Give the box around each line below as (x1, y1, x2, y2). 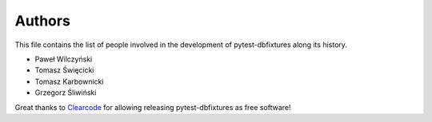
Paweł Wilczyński (34, 54, 93, 64)
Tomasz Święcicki (34, 65, 94, 75)
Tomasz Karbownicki (34, 77, 104, 86)
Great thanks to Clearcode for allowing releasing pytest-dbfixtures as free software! (14, 102, 291, 112)
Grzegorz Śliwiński (34, 88, 97, 97)
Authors (14, 12, 71, 30)
